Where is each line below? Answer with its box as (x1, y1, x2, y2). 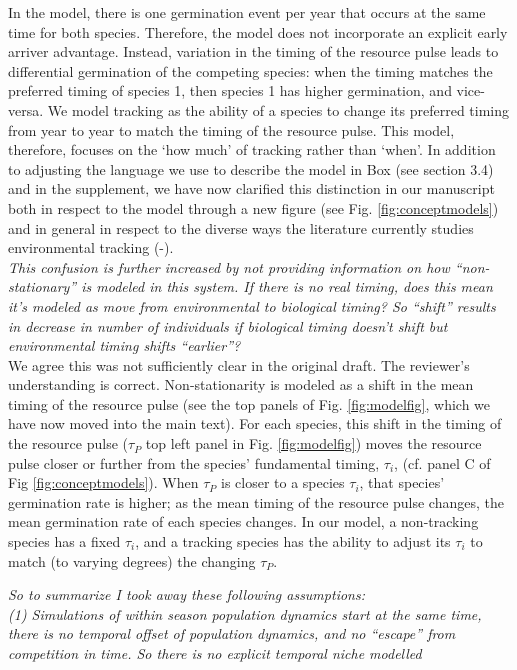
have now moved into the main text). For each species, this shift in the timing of (8, 413, 502, 434)
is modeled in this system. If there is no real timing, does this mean (81, 276, 493, 297)
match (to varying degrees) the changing (8, 550, 256, 571)
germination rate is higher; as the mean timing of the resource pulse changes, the (8, 491, 504, 512)
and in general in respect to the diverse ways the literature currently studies (8, 217, 474, 238)
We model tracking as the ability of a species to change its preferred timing (47, 99, 510, 120)
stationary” (8, 276, 77, 297)
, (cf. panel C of (394, 452, 491, 473)
